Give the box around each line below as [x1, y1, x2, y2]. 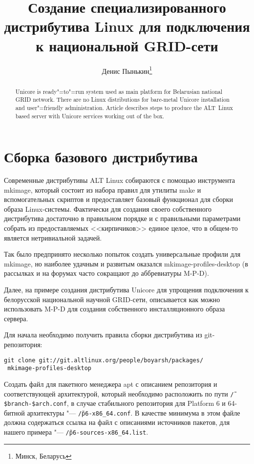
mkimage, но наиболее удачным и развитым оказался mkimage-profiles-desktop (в [4, 258, 248, 268]
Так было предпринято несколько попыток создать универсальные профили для [4, 249, 241, 259]
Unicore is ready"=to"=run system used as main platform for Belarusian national [15, 87, 222, 95]
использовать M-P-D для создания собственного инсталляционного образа [4, 304, 225, 314]
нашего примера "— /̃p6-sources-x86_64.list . [4, 427, 148, 437]
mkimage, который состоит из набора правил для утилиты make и [4, 184, 201, 195]
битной [4, 407, 25, 418]
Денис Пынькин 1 [102, 64, 152, 76]
